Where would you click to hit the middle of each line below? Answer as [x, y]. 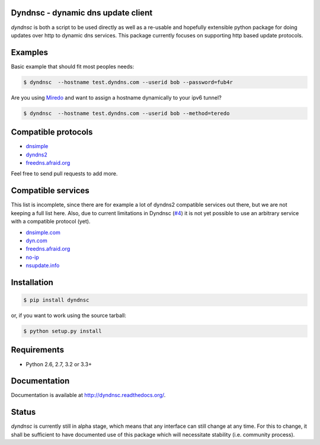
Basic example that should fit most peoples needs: [73, 66]
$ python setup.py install [63, 331]
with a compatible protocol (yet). [51, 222]
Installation [32, 282]
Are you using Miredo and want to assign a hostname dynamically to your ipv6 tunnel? [116, 97]
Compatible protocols [52, 132]
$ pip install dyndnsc [56, 300]
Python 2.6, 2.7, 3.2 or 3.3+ [59, 364]
